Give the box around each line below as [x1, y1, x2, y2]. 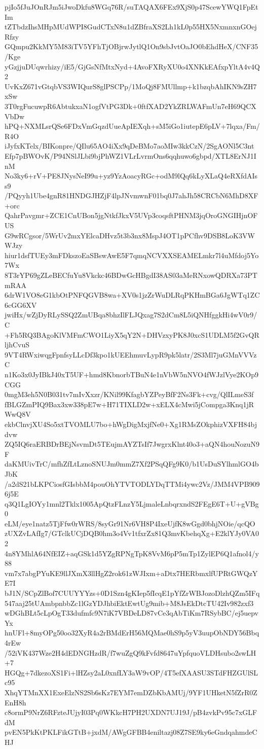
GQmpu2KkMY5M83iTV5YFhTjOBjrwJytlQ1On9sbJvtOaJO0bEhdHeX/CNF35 [5, 41, 258, 52]
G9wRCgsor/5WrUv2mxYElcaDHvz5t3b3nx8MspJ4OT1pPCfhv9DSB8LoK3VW [5, 230, 255, 240]
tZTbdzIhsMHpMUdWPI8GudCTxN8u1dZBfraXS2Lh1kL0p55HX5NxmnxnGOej [5, 21, 257, 32]
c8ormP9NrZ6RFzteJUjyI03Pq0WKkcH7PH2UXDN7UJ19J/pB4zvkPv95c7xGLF [5, 707, 257, 718]
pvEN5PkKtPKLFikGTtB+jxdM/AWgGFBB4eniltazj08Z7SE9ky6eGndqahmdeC [5, 727, 257, 737]
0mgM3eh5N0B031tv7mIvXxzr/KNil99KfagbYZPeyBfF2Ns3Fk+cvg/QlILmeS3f [5, 389, 254, 400]
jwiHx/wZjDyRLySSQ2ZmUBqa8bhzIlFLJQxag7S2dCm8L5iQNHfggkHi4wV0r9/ [5, 309, 257, 320]
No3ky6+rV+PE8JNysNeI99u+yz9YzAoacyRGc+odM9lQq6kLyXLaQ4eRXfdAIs [5, 170, 258, 181]
